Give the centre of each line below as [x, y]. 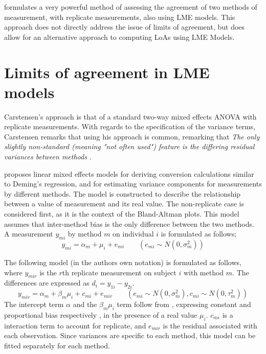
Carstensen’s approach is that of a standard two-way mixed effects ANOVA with [130, 116]
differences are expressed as [47, 283]
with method [204, 272]
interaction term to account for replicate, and [75, 325]
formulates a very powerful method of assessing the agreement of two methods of [131, 7]
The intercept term [34, 304]
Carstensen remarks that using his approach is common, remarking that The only [132, 136]
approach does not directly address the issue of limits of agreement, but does [125, 27]
